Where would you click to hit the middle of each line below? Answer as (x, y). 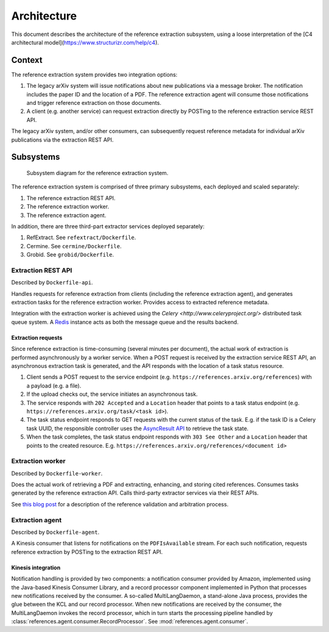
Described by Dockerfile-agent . (55, 532)
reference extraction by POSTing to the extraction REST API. (87, 551)
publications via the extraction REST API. (62, 140)
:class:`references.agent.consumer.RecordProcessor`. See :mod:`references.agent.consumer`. (130, 622)
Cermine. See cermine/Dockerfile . (74, 246)
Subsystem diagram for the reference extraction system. (97, 173)
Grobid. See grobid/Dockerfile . (70, 255)
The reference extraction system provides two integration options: (94, 74)
